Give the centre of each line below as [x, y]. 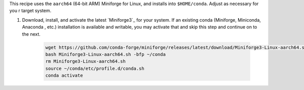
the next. [31, 34]
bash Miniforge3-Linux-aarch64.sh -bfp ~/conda [105, 54]
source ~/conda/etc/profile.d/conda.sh [95, 68]
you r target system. [30, 11]
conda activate [64, 76]
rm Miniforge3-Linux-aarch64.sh [86, 61]
